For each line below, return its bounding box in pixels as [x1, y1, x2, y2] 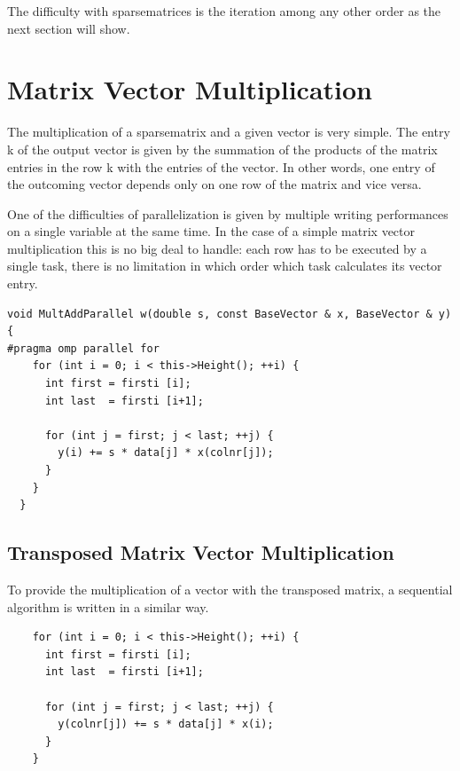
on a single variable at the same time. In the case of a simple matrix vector [7, 222, 416, 240]
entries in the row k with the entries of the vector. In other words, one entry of [7, 157, 435, 176]
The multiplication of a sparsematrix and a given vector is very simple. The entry [7, 122, 450, 141]
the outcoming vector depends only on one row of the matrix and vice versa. [7, 175, 422, 193]
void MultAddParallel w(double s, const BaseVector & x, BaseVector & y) [7, 307, 452, 320]
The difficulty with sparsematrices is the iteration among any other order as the [7, 2, 441, 20]
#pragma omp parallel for [7, 342, 160, 355]
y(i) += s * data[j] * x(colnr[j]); [58, 446, 274, 460]
